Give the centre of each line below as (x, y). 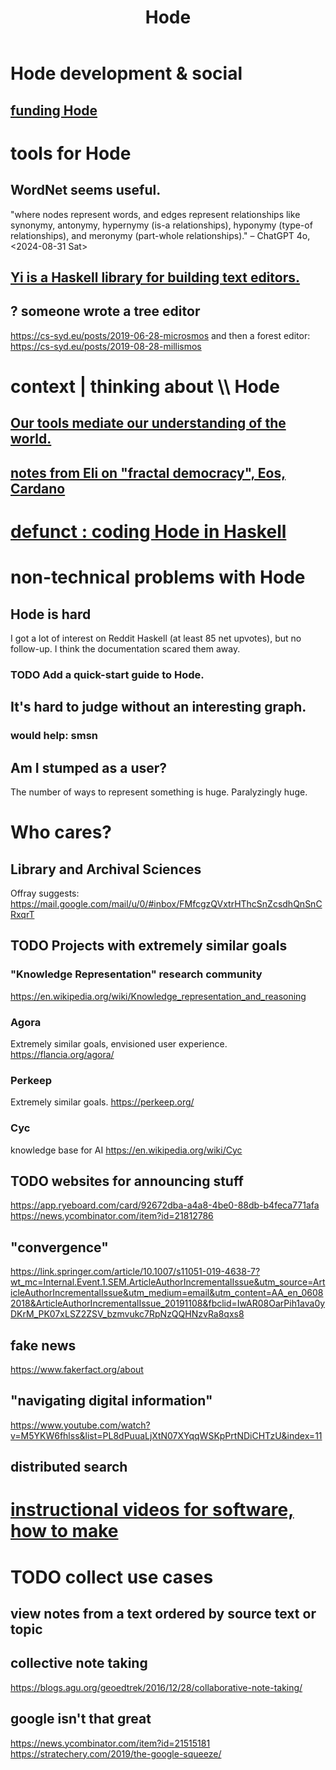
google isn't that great (81, 1719)
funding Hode (54, 110)
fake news (43, 1345)
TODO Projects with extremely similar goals (149, 946)
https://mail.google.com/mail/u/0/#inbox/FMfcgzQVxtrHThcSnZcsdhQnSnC (166, 903)
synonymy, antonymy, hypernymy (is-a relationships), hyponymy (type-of (161, 225)
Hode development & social (126, 73)
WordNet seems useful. (86, 190)
